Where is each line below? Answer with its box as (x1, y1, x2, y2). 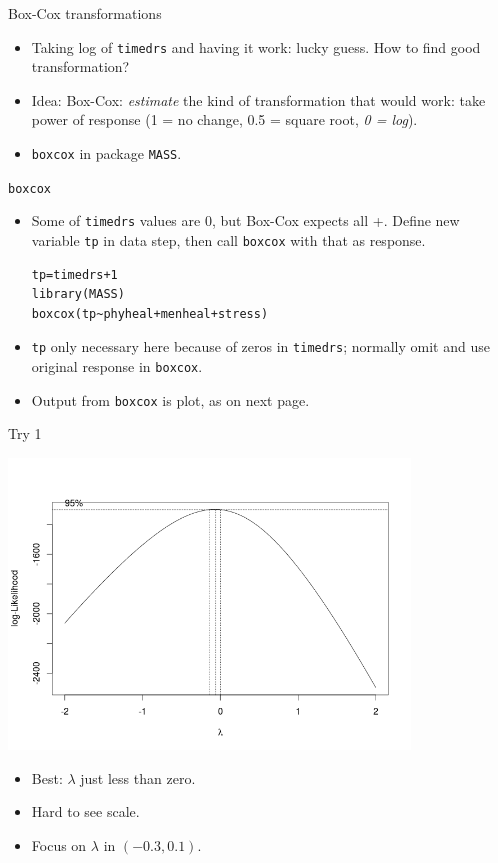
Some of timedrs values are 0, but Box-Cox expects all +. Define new (31, 210, 460, 231)
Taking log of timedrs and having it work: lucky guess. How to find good (31, 36, 481, 57)
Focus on (31, 835, 87, 856)
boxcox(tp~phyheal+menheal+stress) (31, 306, 269, 321)
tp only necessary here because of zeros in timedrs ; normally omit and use (31, 336, 490, 357)
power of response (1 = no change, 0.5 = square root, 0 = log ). (31, 109, 418, 130)
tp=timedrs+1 (31, 267, 118, 282)
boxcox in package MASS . (31, 143, 182, 164)
